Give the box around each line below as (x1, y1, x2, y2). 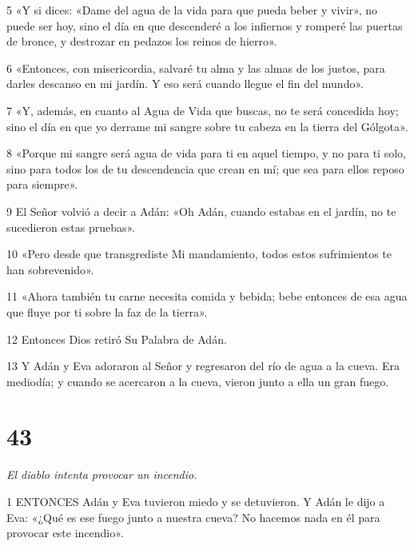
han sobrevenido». (6, 261, 94, 277)
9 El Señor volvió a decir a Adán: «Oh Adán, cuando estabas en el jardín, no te (6, 202, 396, 219)
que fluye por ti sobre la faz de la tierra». (6, 303, 208, 320)
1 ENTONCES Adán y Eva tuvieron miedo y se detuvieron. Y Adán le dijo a (6, 493, 385, 509)
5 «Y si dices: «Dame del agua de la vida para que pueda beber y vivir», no (6, 2, 378, 18)
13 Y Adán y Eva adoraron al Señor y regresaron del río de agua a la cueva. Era (6, 357, 400, 374)
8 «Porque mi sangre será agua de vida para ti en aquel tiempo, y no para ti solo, (6, 145, 406, 161)
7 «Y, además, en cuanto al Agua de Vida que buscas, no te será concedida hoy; (6, 102, 399, 118)
